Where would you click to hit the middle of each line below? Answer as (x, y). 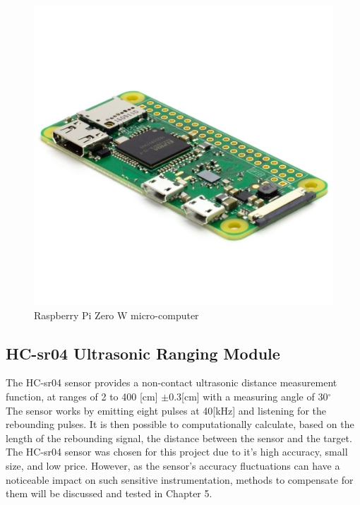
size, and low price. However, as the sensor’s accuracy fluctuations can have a (173, 465)
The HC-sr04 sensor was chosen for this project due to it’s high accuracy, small (177, 452)
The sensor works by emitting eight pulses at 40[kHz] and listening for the (166, 410)
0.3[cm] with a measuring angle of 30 (248, 396)
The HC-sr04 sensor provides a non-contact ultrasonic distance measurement (172, 382)
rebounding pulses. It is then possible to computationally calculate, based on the (180, 424)
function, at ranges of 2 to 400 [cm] (82, 396)
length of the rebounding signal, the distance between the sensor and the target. (179, 438)
